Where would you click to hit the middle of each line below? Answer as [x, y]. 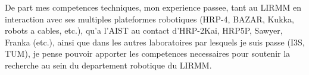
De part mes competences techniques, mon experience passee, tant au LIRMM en [153, 7]
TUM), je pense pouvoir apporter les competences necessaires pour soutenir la [148, 53]
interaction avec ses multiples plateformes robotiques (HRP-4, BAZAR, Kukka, [149, 19]
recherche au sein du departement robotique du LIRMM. [108, 65]
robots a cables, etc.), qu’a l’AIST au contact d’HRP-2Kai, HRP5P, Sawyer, [144, 30]
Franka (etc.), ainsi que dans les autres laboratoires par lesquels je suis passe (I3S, [155, 42]
